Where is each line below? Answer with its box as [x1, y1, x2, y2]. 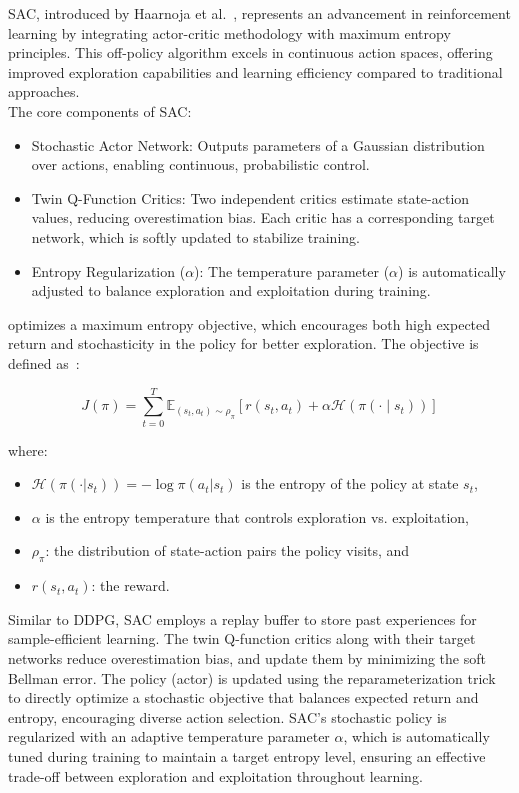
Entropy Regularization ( [31, 260, 186, 281]
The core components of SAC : [8, 100, 192, 121]
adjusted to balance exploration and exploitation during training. [31, 280, 431, 301]
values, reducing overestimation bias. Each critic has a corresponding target [31, 207, 495, 228]
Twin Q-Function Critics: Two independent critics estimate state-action [31, 187, 470, 208]
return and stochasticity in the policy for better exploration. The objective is [8, 333, 479, 354]
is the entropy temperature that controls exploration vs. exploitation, [45, 506, 469, 527]
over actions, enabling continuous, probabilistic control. [31, 154, 370, 175]
